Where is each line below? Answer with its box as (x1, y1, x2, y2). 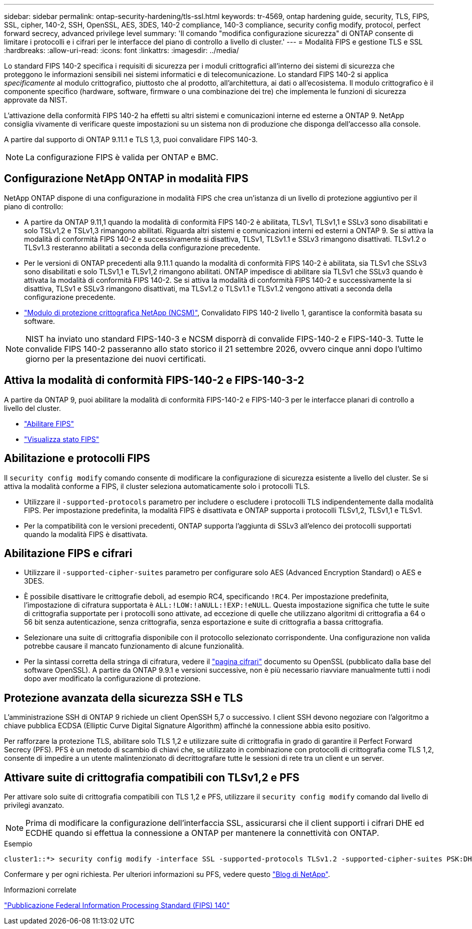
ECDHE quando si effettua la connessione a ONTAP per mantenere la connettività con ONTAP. (25, 828, 379, 838)
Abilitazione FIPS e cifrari (4, 547, 132, 560)
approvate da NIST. (4, 96, 67, 104)
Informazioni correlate (4, 885, 76, 894)
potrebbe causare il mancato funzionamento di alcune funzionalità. (24, 642, 244, 651)
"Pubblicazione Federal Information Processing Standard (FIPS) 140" (4, 901, 230, 910)
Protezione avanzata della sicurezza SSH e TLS (4, 691, 243, 704)
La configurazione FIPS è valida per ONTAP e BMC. (25, 152, 218, 162)
